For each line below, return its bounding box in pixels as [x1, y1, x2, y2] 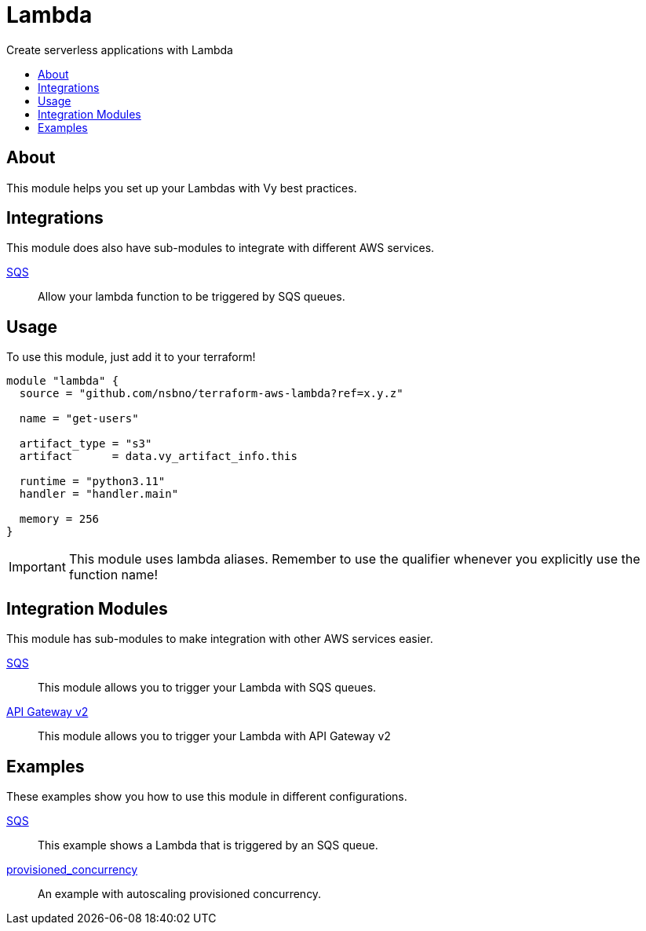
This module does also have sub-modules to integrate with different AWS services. [6, 241, 435, 255]
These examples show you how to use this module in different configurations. [6, 789, 407, 803]
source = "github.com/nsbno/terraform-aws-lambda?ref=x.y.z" [19, 387, 403, 400]
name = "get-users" [19, 412, 139, 425]
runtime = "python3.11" [19, 475, 166, 488]
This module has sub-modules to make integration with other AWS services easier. [6, 632, 433, 646]
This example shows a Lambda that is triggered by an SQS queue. [38, 838, 378, 852]
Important [9, 559, 66, 575]
